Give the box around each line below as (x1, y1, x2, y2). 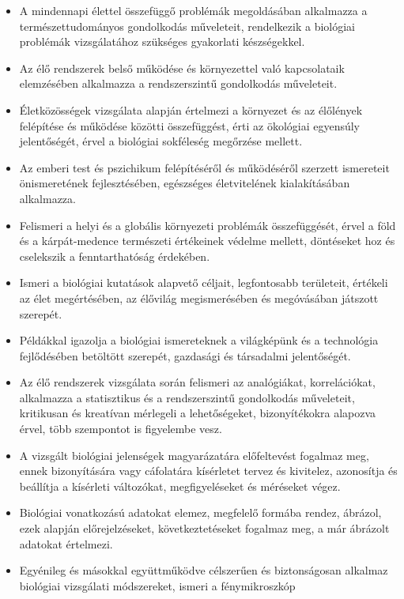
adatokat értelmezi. (19, 535, 113, 552)
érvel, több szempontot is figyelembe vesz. (19, 420, 222, 437)
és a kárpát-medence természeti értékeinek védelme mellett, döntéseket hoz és (19, 232, 395, 249)
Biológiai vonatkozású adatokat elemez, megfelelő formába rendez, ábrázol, (19, 504, 382, 521)
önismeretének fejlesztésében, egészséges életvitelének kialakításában (19, 175, 350, 191)
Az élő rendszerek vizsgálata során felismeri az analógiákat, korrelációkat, (19, 374, 376, 390)
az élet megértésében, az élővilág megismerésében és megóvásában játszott (19, 289, 379, 306)
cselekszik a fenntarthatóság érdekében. (19, 247, 210, 264)
